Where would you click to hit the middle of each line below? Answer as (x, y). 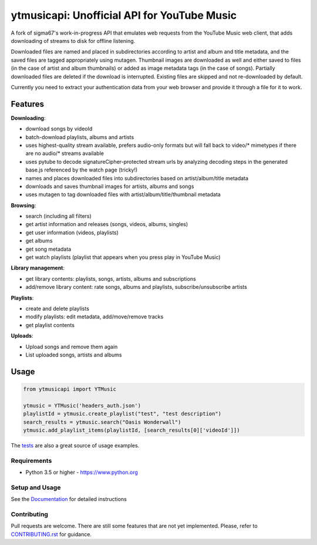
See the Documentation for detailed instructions (69, 499)
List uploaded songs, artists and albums (74, 355)
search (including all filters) (59, 216)
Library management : (38, 268)
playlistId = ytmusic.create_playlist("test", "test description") (122, 414)
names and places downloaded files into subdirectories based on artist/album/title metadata (137, 178)
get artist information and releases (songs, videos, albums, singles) (107, 224)
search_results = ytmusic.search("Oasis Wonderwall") (102, 422)
